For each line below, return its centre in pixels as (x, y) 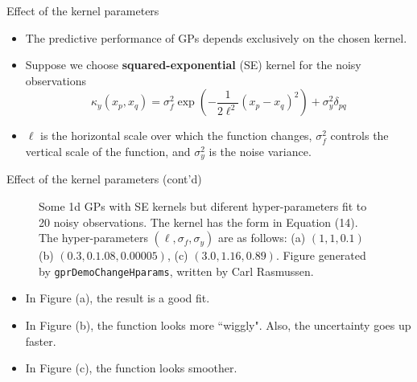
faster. (41, 341)
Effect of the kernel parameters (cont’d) (104, 179)
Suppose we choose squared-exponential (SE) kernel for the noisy (193, 65)
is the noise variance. (260, 151)
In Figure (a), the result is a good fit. (118, 298)
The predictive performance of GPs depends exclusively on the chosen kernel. (216, 37)
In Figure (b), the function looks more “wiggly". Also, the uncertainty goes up (218, 325)
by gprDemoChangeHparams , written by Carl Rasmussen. (176, 271)
